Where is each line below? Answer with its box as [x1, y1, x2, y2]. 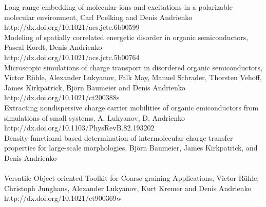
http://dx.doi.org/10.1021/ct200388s [4, 92, 120, 103]
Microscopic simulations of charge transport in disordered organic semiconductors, [4, 62, 262, 72]
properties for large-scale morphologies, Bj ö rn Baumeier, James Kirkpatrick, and [4, 142, 258, 153]
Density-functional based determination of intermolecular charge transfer [4, 132, 233, 143]
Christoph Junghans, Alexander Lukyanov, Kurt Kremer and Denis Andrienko [4, 182, 252, 193]
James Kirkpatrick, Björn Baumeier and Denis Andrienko [4, 82, 185, 92]
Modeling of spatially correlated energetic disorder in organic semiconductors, [4, 31, 249, 42]
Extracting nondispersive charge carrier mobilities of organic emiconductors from [4, 102, 259, 112]
